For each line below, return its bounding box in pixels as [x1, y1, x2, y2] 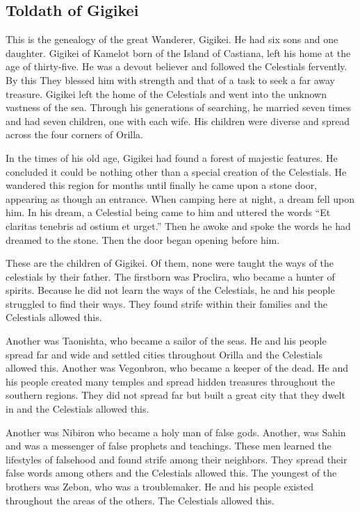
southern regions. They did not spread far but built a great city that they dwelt [6, 388, 345, 402]
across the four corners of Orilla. [6, 127, 143, 142]
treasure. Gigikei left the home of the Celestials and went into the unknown [6, 86, 327, 101]
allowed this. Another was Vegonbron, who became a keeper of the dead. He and [6, 361, 348, 375]
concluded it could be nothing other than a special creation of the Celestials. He [6, 164, 347, 179]
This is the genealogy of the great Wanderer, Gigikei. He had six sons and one [6, 32, 338, 47]
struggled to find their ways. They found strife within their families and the [6, 296, 327, 311]
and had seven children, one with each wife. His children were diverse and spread [6, 113, 350, 128]
